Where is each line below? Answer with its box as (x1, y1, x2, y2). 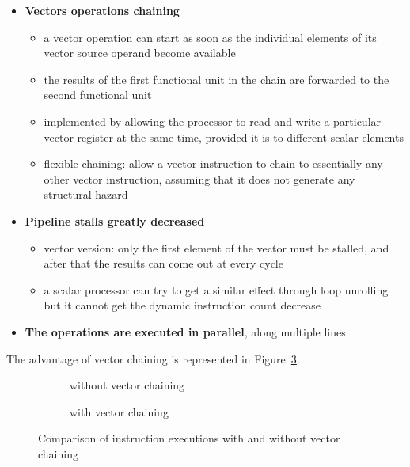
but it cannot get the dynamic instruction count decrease (44, 297, 321, 313)
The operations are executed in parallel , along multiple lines (25, 323, 346, 340)
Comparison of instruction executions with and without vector (38, 430, 340, 446)
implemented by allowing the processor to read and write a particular (44, 112, 382, 129)
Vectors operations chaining (25, 2, 180, 18)
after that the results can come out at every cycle (44, 255, 283, 271)
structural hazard (44, 186, 128, 203)
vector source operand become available (44, 44, 236, 61)
